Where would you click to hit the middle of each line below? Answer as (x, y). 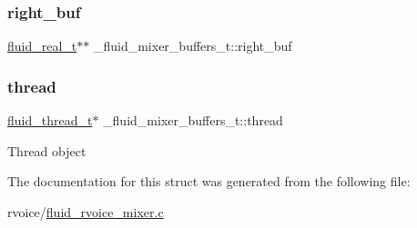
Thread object (47, 150)
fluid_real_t (42, 46)
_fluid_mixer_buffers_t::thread (193, 120)
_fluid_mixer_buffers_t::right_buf (193, 46)
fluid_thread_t (50, 120)
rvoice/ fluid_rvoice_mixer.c (86, 211)
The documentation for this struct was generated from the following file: (209, 181)
